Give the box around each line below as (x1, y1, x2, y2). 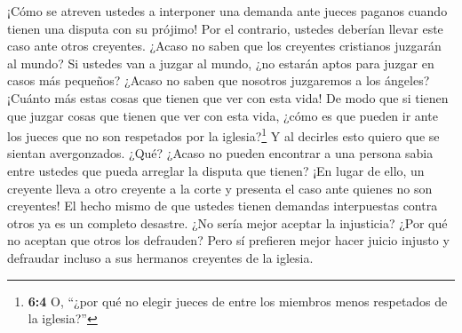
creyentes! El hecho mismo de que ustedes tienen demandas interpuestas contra (7, 196, 438, 215)
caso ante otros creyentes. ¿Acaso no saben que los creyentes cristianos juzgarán (7, 36, 442, 55)
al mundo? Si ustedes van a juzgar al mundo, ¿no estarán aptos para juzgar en (7, 53, 434, 72)
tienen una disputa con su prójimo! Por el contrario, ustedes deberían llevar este (7, 19, 443, 37)
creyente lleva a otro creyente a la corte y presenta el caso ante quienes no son (7, 178, 433, 197)
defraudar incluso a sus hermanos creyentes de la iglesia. (7, 248, 314, 266)
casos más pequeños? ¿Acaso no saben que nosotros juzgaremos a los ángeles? (7, 71, 430, 90)
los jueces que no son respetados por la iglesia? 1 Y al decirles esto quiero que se (7, 124, 440, 145)
